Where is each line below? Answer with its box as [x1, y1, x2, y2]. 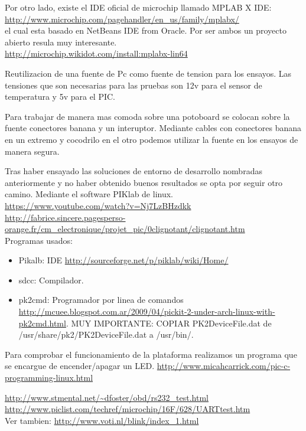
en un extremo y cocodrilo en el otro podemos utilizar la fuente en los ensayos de [5, 133, 298, 145]
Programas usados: [5, 234, 73, 246]
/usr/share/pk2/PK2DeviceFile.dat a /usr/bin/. [18, 328, 194, 341]
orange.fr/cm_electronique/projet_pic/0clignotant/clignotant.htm [5, 223, 245, 235]
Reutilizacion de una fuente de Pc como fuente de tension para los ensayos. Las [5, 67, 292, 79]
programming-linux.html [5, 371, 93, 384]
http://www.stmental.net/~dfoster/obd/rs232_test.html [5, 391, 209, 403]
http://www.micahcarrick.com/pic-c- [157, 360, 291, 372]
